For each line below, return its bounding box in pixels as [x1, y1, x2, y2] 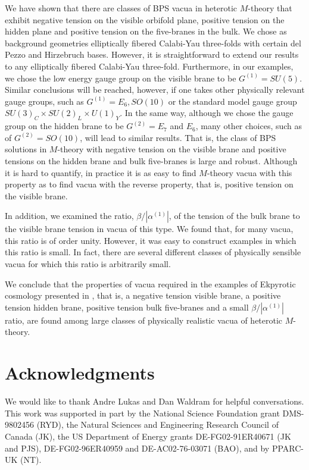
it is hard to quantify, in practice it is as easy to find [5, 166, 196, 178]
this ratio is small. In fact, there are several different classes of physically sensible [5, 246, 301, 258]
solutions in [5, 143, 47, 155]
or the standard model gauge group [168, 95, 297, 107]
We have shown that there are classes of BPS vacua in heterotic [5, 2, 238, 14]
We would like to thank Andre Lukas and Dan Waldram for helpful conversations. [5, 395, 304, 408]
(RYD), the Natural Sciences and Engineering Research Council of [36, 418, 279, 431]
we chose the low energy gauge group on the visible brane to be [5, 71, 236, 84]
